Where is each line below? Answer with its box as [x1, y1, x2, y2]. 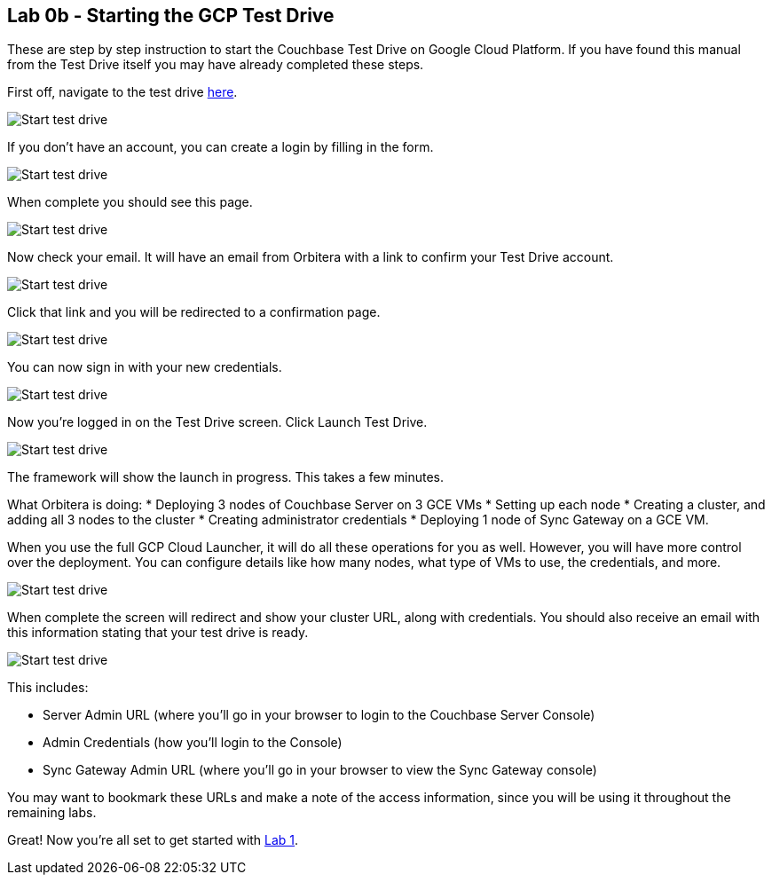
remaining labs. [7, 805, 97, 821]
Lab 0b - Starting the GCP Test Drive [7, 4, 335, 27]
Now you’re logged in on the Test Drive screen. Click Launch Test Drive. [7, 414, 428, 430]
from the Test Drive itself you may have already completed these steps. [7, 57, 424, 73]
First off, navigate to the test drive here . [7, 84, 238, 100]
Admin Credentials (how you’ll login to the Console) [43, 735, 343, 751]
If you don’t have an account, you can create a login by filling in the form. [7, 139, 434, 155]
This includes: [7, 680, 89, 696]
